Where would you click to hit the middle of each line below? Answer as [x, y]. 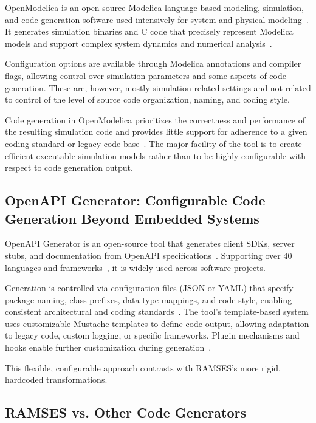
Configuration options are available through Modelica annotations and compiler [153, 64]
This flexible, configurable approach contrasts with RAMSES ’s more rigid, [143, 367]
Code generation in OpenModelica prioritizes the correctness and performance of [155, 119]
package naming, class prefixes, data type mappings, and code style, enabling [149, 299]
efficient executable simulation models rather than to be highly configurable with [155, 155]
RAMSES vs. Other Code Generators [126, 412]
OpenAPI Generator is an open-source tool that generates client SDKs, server [150, 243]
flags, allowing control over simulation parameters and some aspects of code [146, 75]
